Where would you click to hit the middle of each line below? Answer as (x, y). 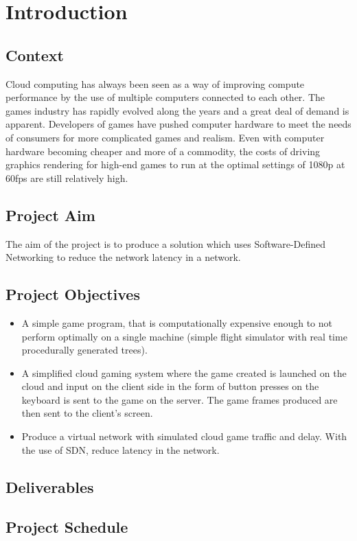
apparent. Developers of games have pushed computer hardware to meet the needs (178, 124)
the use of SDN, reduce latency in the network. (120, 449)
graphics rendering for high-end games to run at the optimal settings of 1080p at (175, 164)
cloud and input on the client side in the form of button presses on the (170, 386)
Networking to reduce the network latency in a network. (123, 257)
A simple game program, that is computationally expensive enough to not (177, 322)
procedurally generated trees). (84, 350)
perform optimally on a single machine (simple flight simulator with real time (184, 336)
